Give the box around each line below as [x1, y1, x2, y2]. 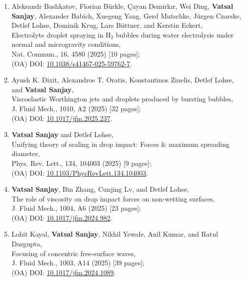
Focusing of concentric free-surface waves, [11, 248, 136, 258]
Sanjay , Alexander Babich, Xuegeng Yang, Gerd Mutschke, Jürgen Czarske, [11, 10, 242, 20]
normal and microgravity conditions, [11, 39, 121, 49]
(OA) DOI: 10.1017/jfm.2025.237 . [11, 113, 112, 123]
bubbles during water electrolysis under [115, 29, 234, 40]
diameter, [11, 148, 40, 159]
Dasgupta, [11, 239, 42, 249]
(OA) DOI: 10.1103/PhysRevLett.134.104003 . [11, 167, 148, 178]
